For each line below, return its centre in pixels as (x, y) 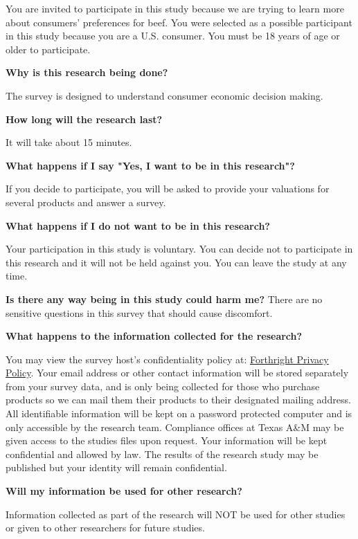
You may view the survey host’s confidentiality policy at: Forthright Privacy (167, 359)
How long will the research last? (84, 119)
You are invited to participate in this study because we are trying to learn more (175, 8)
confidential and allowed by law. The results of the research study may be (162, 454)
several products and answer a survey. (86, 202)
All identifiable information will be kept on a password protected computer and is (179, 413)
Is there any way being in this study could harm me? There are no (164, 299)
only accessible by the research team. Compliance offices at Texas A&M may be (175, 427)
